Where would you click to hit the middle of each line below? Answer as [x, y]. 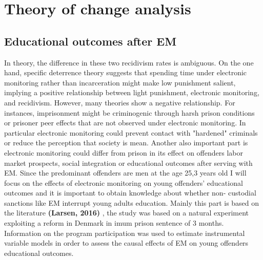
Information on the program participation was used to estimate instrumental [125, 233]
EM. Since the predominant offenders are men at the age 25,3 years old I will [125, 173]
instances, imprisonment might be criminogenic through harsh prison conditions [129, 112]
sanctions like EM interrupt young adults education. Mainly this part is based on [132, 202]
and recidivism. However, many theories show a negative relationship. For [120, 102]
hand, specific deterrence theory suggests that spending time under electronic [126, 72]
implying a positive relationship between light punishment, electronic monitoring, [132, 92]
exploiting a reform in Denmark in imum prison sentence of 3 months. [114, 223]
